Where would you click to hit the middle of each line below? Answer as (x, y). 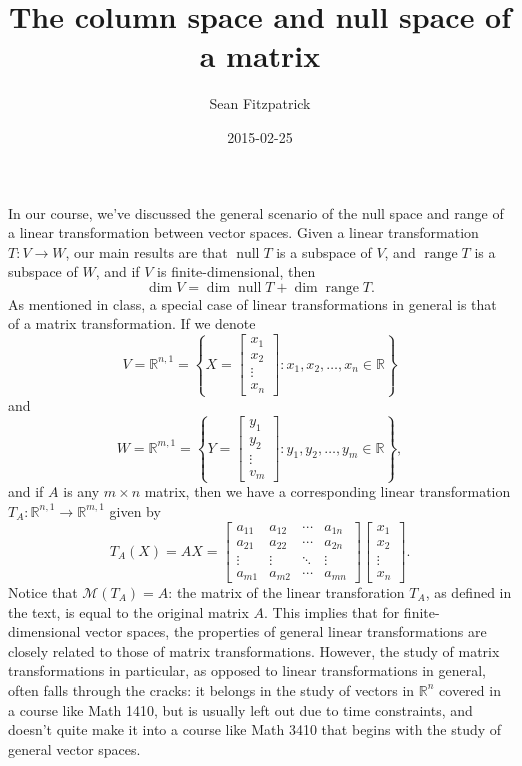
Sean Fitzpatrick (260, 103)
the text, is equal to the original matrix (128, 611)
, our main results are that (146, 251)
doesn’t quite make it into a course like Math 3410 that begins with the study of (255, 729)
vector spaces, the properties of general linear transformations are (286, 631)
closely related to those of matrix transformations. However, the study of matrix (254, 650)
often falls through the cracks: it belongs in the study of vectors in (211, 689)
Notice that (43, 592)
